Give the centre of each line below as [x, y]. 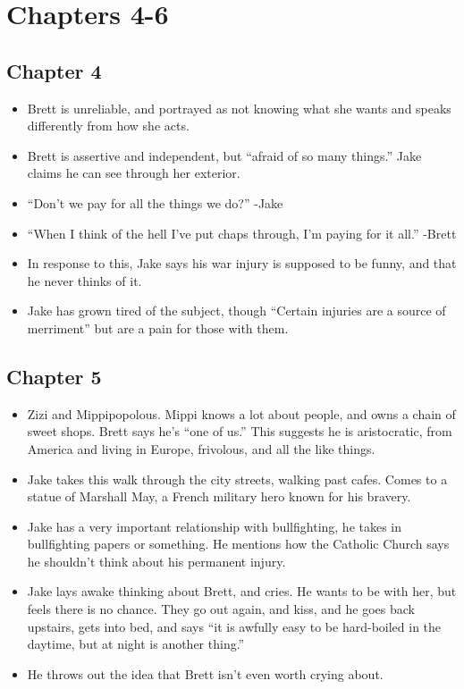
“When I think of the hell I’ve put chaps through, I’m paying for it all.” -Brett [242, 233]
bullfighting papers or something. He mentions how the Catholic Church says [238, 544]
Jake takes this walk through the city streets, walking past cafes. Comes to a [237, 479]
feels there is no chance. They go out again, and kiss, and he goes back [221, 609]
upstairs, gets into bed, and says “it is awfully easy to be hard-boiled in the [234, 626]
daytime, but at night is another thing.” [136, 644]
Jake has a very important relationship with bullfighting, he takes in [215, 526]
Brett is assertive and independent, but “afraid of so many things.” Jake [224, 155]
